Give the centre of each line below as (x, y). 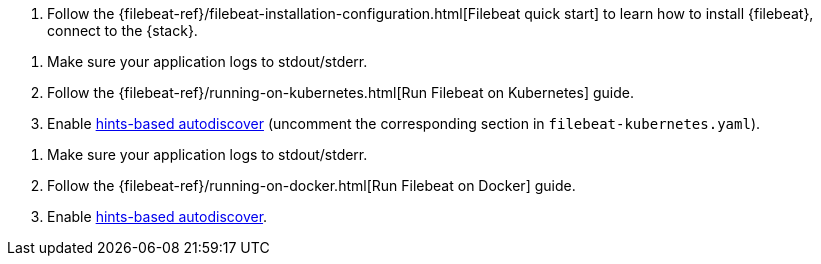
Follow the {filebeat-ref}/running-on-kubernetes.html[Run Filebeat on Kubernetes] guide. (340, 92)
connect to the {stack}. (122, 30)
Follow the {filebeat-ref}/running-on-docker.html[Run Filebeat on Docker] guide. (311, 185)
